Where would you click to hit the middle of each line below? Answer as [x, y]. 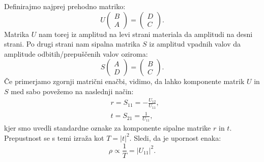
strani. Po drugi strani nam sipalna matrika [72, 44]
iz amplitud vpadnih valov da [195, 44]
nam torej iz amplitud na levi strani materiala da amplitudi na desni [145, 34]
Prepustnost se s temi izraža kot [54, 137]
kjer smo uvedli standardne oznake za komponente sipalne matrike [108, 128]
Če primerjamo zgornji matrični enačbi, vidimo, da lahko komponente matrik [124, 81]
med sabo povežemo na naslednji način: [72, 91]
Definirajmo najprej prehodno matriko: [65, 6]
